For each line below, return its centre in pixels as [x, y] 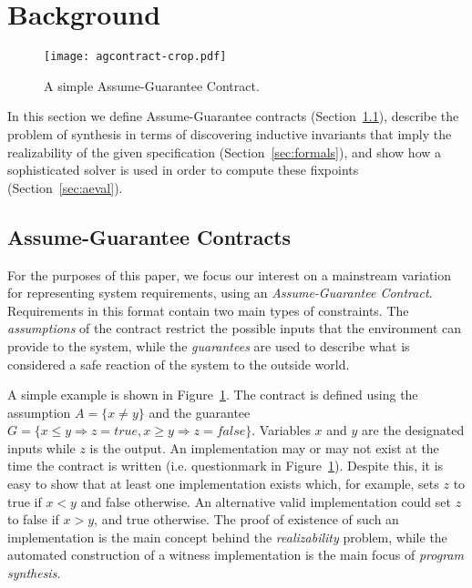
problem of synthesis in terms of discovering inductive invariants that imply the [230, 133]
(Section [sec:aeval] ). [65, 187]
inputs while [41, 447]
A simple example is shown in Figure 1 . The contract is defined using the [213, 395]
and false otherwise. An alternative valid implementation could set [266, 501]
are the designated [413, 430]
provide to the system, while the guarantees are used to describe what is [209, 345]
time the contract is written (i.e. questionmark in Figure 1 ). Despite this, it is [226, 466]
